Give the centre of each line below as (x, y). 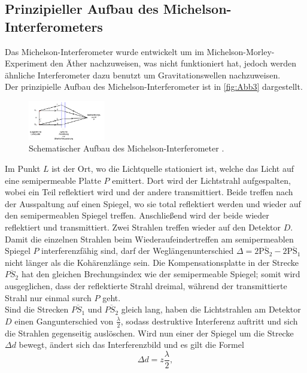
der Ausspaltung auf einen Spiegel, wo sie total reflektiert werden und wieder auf (153, 203)
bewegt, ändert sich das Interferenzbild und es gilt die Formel (131, 345)
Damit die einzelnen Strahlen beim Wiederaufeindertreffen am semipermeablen (149, 239)
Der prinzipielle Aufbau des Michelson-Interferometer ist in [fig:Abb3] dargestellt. (154, 87)
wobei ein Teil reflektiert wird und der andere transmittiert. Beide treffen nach (149, 192)
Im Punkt (23, 169)
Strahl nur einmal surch (48, 297)
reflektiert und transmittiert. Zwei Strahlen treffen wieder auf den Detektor (143, 227)
